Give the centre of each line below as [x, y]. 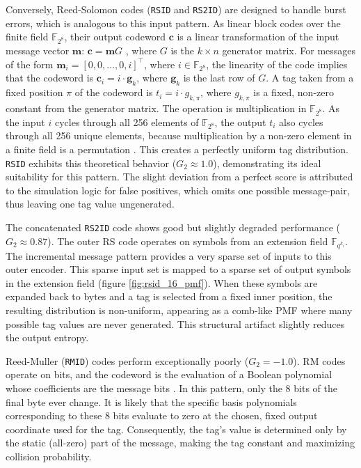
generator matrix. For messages [289, 50]
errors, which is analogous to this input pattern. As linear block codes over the [173, 23]
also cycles [301, 122]
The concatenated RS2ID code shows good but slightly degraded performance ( [173, 227]
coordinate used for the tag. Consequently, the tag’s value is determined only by [176, 429]
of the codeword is [114, 92]
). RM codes [319, 360]
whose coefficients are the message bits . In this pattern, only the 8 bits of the [171, 388]
